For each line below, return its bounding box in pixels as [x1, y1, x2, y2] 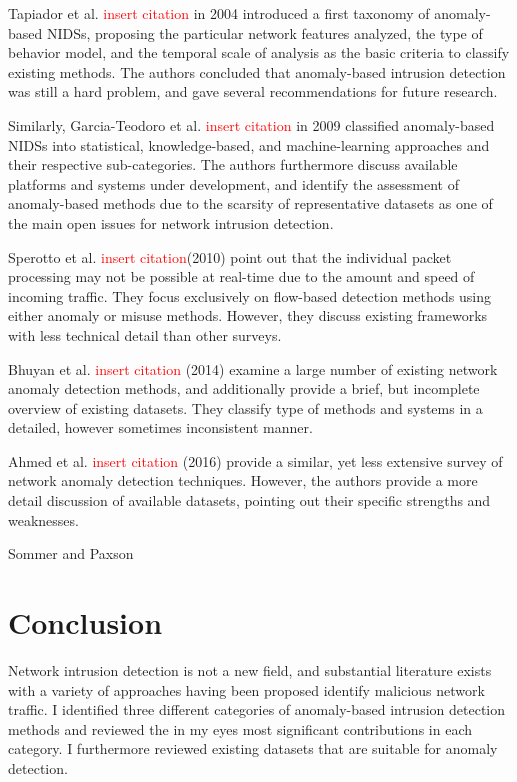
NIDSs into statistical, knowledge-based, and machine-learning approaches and [8, 134, 490, 155]
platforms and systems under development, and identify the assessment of [8, 173, 460, 194]
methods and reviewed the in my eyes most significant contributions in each [8, 718, 472, 739]
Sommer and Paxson [8, 543, 134, 564]
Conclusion [8, 602, 163, 643]
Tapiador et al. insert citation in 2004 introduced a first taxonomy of [8, 3, 430, 23]
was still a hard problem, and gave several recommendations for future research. [8, 81, 498, 102]
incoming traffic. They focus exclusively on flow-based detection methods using [8, 285, 492, 306]
